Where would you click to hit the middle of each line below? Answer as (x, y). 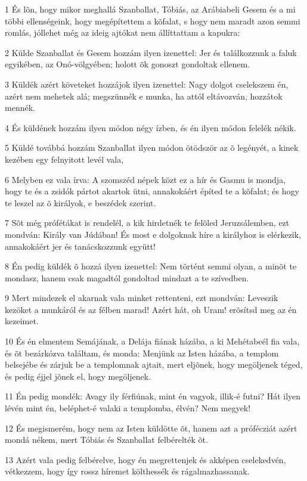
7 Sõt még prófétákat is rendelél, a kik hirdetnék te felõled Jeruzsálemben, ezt (147, 223)
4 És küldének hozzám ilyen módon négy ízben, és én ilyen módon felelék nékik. (151, 127)
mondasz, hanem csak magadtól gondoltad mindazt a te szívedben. (127, 277)
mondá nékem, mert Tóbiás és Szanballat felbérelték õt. (106, 440)
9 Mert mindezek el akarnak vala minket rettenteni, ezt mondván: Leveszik (142, 298)
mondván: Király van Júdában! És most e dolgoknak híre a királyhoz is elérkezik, (153, 234)
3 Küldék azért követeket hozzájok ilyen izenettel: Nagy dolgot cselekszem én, (147, 84)
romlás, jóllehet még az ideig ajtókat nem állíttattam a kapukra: (123, 32)
